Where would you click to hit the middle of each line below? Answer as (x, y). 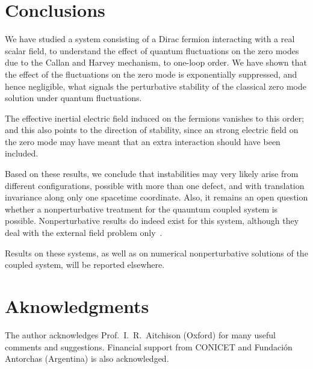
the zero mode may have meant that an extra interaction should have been (143, 141)
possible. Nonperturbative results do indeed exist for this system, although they (152, 221)
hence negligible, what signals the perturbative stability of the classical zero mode (156, 86)
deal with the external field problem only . (84, 233)
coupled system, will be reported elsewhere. (85, 265)
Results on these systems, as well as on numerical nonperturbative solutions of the (156, 253)
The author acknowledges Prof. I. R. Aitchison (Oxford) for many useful (140, 334)
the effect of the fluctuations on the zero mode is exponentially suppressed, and (151, 74)
